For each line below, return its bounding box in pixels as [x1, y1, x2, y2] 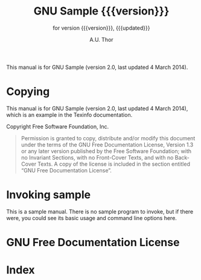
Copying [6, 85, 50, 99]
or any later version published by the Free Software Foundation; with [21, 147, 192, 155]
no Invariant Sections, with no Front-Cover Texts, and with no [21, 154, 174, 161]
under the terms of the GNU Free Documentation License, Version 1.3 [21, 141, 194, 148]
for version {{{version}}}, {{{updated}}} [53, 24, 150, 31]
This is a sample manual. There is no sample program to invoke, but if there [6, 207, 194, 215]
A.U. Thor [89, 36, 113, 43]
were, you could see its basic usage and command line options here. [6, 214, 177, 221]
